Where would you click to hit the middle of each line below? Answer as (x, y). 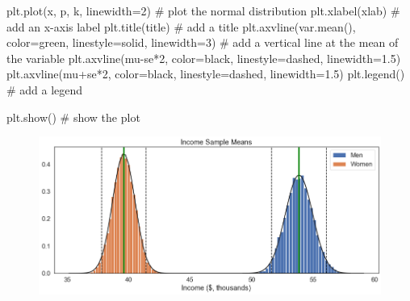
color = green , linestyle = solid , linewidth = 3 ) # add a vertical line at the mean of (203, 42)
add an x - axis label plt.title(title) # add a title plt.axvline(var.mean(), (181, 26)
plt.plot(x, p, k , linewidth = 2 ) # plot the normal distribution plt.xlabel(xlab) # (203, 10)
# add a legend (45, 89)
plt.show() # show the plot (73, 117)
